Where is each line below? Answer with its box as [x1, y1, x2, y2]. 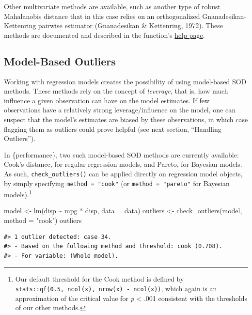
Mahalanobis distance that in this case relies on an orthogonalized [4, 11, 200, 21]
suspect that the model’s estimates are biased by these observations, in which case [4, 114, 248, 124]
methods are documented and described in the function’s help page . [4, 30, 205, 40]
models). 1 [4, 188, 32, 199]
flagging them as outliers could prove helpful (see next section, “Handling [4, 124, 221, 134]
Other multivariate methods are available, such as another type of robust [4, 1, 220, 11]
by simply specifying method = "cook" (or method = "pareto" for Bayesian [4, 178, 230, 188]
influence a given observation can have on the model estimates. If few [4, 95, 210, 105]
